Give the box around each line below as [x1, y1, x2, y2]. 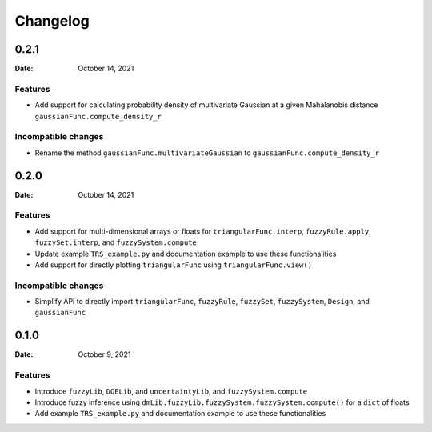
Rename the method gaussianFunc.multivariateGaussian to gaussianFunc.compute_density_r [34, 148, 380, 158]
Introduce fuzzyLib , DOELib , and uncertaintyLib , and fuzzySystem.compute [34, 386, 308, 396]
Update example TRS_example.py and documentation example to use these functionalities [34, 249, 337, 258]
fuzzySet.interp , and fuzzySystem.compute [34, 238, 198, 247]
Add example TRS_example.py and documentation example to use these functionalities [34, 409, 326, 418]
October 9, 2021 [78, 350, 131, 359]
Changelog [14, 12, 90, 30]
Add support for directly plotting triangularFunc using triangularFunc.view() [34, 260, 312, 270]
